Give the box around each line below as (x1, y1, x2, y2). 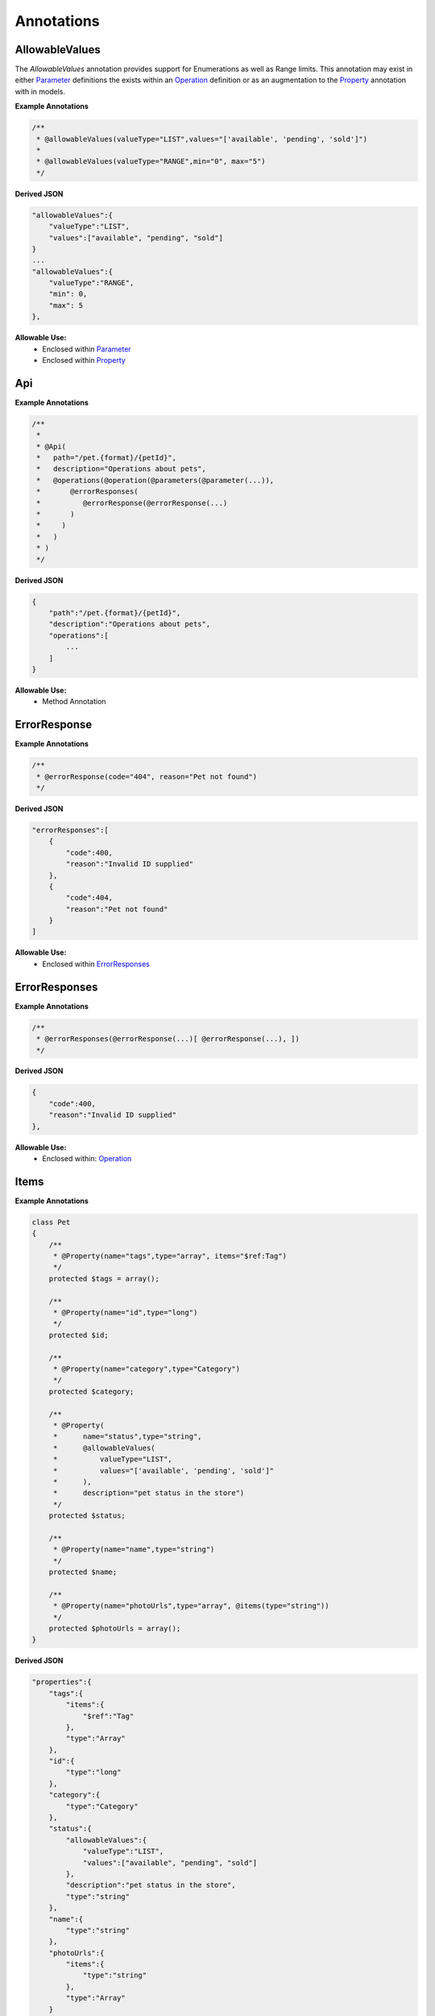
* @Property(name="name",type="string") (52, 1545, 215, 1554)
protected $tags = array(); (48, 1274, 160, 1283)
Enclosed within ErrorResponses (42, 959, 151, 968)
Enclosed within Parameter (42, 344, 132, 354)
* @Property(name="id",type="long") (52, 1308, 198, 1318)
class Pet (31, 1218, 71, 1227)
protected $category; (48, 1387, 135, 1396)
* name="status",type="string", (52, 1432, 202, 1441)
